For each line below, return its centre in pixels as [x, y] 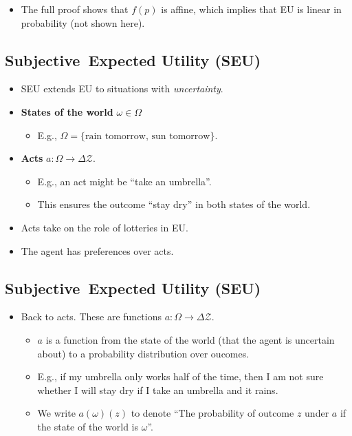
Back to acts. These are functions [91, 316]
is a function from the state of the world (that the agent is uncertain [190, 339]
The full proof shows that [75, 9]
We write [56, 413]
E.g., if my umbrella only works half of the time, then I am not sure [180, 376]
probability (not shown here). [83, 22]
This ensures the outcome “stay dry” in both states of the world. [174, 204]
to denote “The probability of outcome [212, 413]
